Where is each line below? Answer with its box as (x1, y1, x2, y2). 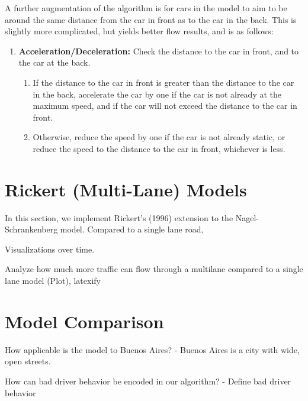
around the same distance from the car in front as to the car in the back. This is (5, 13, 297, 25)
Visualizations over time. (5, 242, 95, 255)
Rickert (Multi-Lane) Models (5, 177, 247, 201)
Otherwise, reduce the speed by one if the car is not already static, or (33, 131, 285, 143)
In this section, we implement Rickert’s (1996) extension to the (5, 211, 233, 224)
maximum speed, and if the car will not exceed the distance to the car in (33, 99, 297, 112)
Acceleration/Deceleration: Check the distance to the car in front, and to (18, 44, 299, 57)
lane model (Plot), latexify (5, 274, 101, 287)
